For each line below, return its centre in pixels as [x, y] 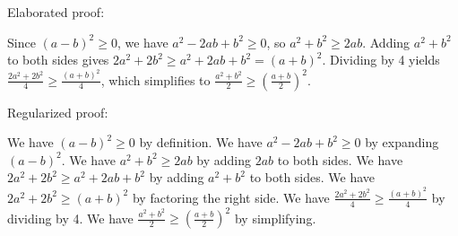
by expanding [402, 142]
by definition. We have [201, 142]
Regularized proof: [58, 112]
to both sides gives [58, 60]
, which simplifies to [156, 79]
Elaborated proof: [56, 12]
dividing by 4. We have [70, 218]
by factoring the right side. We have [231, 197]
